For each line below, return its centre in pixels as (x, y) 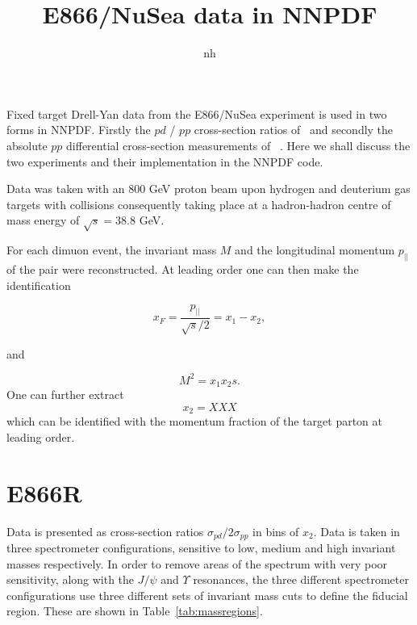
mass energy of (43, 220)
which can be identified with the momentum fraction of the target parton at (195, 421)
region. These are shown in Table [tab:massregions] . (135, 611)
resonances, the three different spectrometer (301, 579)
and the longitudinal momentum (315, 250)
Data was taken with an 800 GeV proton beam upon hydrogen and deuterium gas (208, 189)
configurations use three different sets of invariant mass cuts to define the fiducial (207, 595)
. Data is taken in (357, 531)
